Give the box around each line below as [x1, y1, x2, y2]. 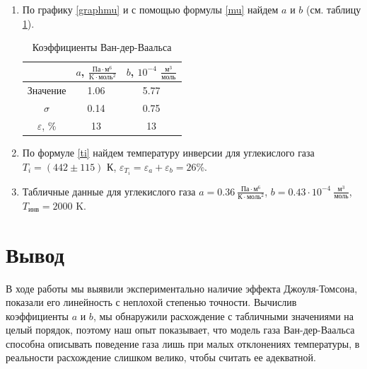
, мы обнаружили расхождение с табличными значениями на [93, 308, 354, 323]
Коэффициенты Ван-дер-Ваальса [32, 40, 172, 55]
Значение [27, 83, 66, 98]
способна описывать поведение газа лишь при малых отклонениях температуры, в [6, 336, 360, 351]
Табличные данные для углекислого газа [22, 183, 196, 198]
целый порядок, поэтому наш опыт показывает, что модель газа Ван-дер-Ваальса [6, 322, 355, 337]
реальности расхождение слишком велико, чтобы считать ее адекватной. [6, 350, 316, 365]
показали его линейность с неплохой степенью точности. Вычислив [6, 295, 297, 310]
